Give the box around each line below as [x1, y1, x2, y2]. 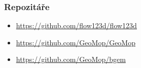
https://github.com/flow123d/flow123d [16, 20, 137, 31]
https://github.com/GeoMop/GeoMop [16, 37, 135, 47]
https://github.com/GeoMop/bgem [16, 54, 126, 64]
